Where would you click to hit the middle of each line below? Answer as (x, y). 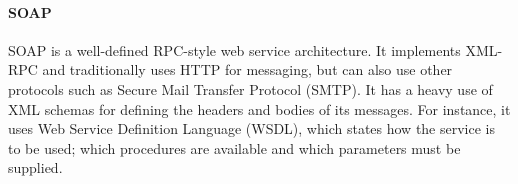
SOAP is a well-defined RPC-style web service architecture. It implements (234, 49)
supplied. (35, 167)
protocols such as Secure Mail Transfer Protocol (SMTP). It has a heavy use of (250, 88)
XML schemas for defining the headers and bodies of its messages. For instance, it (259, 108)
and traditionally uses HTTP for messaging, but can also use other (247, 69)
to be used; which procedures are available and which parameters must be (234, 147)
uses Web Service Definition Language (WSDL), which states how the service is (252, 128)
